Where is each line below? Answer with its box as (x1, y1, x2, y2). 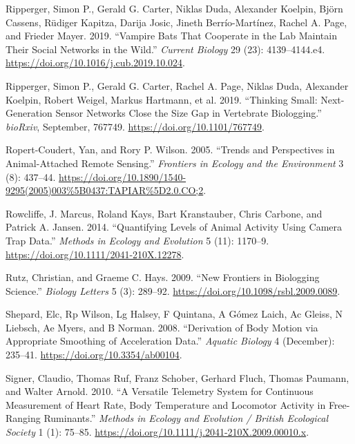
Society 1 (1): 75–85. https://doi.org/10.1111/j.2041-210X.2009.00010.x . (6, 425, 309, 439)
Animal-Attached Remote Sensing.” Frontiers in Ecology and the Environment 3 (6, 155, 344, 170)
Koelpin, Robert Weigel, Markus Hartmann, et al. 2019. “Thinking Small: (6, 92, 318, 106)
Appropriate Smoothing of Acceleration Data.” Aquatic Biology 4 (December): (6, 334, 335, 348)
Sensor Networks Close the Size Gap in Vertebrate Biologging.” (55, 106, 322, 120)
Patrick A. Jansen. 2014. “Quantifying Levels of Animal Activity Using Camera (6, 220, 343, 234)
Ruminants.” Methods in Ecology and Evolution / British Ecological (44, 411, 329, 425)
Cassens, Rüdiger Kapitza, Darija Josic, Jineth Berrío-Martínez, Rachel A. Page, (6, 15, 347, 29)
